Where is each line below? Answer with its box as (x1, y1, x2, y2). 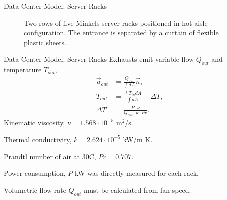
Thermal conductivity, (4, 134, 72, 144)
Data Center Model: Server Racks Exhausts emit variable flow (4, 54, 194, 64)
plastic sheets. (24, 37, 66, 47)
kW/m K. (123, 134, 153, 144)
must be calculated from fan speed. (84, 184, 191, 195)
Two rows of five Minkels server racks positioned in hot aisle (24, 17, 208, 28)
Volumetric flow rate (4, 184, 66, 195)
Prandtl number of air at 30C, (4, 151, 96, 161)
